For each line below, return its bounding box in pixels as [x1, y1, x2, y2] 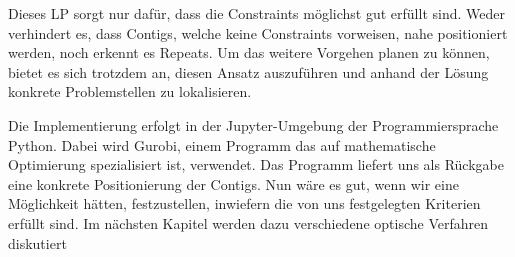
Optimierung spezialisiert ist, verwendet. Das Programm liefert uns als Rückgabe [8, 154, 504, 175]
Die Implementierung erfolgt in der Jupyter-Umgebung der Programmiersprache [8, 114, 499, 135]
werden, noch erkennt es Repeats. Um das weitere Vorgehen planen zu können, [8, 42, 490, 63]
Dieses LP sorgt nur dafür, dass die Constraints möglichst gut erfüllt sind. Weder [8, 3, 505, 23]
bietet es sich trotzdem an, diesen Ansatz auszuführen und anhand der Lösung [8, 61, 489, 82]
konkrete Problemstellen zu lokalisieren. [8, 81, 252, 102]
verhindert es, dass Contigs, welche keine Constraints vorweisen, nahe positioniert [8, 22, 508, 43]
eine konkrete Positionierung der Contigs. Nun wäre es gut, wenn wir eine [8, 173, 459, 194]
